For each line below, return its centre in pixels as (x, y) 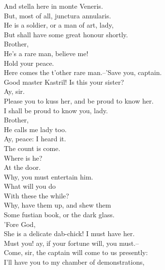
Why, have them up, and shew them (58, 205)
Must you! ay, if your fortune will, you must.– (72, 243)
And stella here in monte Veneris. (53, 6)
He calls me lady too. (35, 129)
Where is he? (23, 157)
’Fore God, (20, 224)
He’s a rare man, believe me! (46, 53)
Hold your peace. (29, 63)
